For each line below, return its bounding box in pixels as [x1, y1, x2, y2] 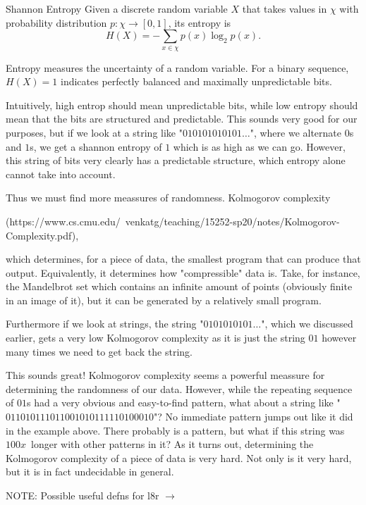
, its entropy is [168, 15, 231, 30]
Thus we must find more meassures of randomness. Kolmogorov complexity [6, 190, 331, 205]
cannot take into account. [6, 166, 116, 181]
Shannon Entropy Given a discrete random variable [6, 1, 228, 15]
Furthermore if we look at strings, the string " [6, 316, 204, 331]
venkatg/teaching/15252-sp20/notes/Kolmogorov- [125, 213, 340, 228]
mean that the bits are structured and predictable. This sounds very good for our [6, 111, 358, 126]
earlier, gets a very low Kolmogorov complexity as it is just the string [6, 330, 305, 345]
